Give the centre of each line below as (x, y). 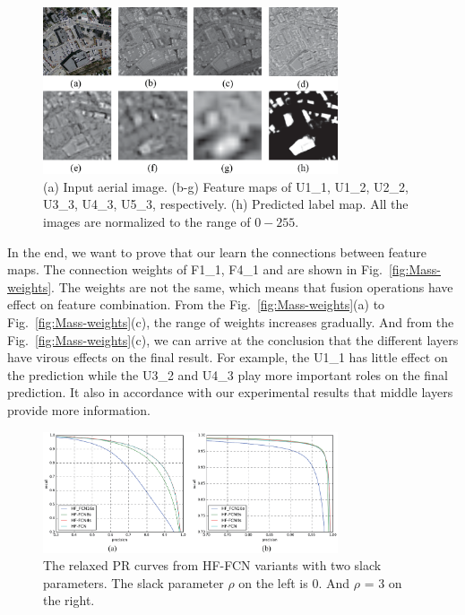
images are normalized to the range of (147, 222)
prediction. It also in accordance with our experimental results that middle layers (230, 392)
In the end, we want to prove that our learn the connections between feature (217, 251)
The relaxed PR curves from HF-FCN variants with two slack (212, 565)
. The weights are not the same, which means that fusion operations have (252, 286)
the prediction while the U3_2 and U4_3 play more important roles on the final (228, 374)
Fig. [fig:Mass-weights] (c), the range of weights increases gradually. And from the (231, 321)
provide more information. (79, 409)
